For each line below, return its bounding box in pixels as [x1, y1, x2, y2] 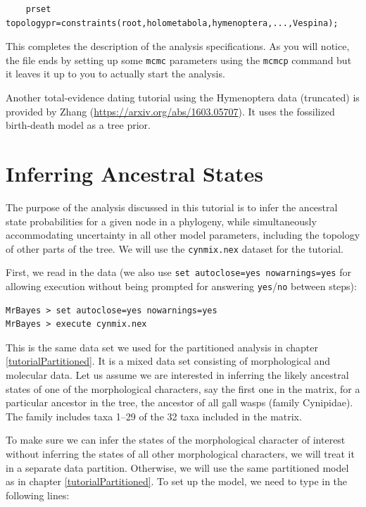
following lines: [6, 487, 70, 502]
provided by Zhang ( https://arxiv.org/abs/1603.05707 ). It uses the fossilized [6, 104, 335, 118]
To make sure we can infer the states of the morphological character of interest [6, 432, 346, 447]
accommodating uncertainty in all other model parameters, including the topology [6, 227, 360, 242]
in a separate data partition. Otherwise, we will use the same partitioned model [6, 460, 349, 475]
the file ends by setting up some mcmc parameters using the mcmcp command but [6, 52, 352, 67]
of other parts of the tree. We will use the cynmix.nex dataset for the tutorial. [6, 241, 343, 256]
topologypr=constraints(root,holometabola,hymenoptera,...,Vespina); [6, 18, 339, 28]
